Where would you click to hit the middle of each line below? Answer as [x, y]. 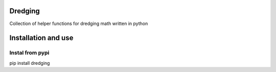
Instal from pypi [29, 53]
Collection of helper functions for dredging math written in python [79, 23]
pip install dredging [30, 63]
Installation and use [41, 38]
